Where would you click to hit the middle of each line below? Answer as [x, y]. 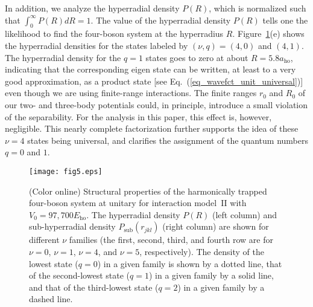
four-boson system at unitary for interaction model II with [138, 203]
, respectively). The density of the [202, 251]
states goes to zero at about [197, 57]
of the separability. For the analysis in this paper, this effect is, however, [138, 116]
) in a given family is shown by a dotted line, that [190, 263]
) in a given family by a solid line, [211, 275]
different [44, 240]
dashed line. [51, 299]
